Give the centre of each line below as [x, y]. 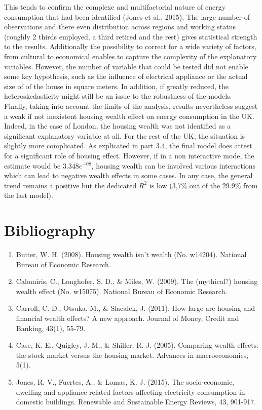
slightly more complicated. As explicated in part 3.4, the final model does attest [128, 146]
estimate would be [32, 165]
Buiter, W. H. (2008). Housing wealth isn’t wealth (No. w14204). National [131, 254]
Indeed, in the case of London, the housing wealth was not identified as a [118, 126]
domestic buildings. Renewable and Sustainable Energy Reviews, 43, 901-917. [136, 402]
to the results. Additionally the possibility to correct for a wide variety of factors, [130, 46]
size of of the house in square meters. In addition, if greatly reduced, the [117, 86]
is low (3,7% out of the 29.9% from [203, 185]
